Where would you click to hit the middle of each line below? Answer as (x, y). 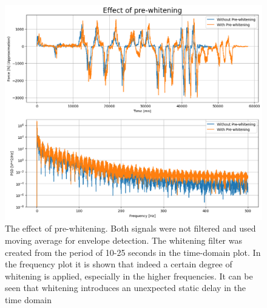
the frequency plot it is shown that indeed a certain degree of (119, 264)
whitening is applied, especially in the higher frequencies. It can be (129, 276)
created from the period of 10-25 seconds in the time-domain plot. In (133, 252)
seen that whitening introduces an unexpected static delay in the (125, 288)
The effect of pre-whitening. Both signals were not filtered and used (130, 228)
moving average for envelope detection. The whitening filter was (124, 240)
